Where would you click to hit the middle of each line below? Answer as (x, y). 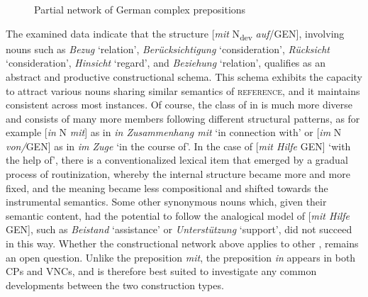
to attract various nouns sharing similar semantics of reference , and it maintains (183, 90)
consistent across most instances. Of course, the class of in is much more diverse (179, 105)
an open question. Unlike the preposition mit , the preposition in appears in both (181, 257)
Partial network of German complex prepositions (140, 9)
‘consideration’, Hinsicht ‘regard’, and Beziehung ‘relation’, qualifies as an (166, 63)
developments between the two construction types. (115, 285)
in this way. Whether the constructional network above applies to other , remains (182, 243)
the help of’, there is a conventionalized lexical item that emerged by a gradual (177, 160)
